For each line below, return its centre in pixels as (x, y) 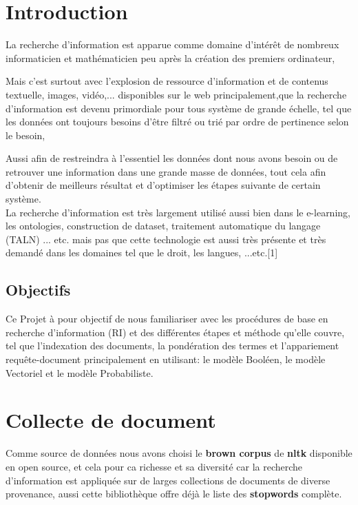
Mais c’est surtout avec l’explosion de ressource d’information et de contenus (167, 81)
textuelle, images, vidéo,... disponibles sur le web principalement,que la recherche (176, 94)
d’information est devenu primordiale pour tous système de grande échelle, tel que (179, 108)
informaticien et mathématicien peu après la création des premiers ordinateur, (170, 58)
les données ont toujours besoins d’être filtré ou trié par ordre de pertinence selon (177, 122)
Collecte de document (111, 420)
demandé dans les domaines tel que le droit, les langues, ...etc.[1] (142, 252)
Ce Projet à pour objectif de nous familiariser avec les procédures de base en (167, 319)
